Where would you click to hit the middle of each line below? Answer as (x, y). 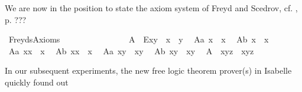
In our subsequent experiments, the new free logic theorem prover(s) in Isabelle (148, 70)
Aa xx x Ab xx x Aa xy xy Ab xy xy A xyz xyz (131, 50)
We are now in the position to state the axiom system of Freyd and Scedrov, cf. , (151, 8)
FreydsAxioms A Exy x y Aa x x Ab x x (139, 39)
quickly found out (37, 82)
